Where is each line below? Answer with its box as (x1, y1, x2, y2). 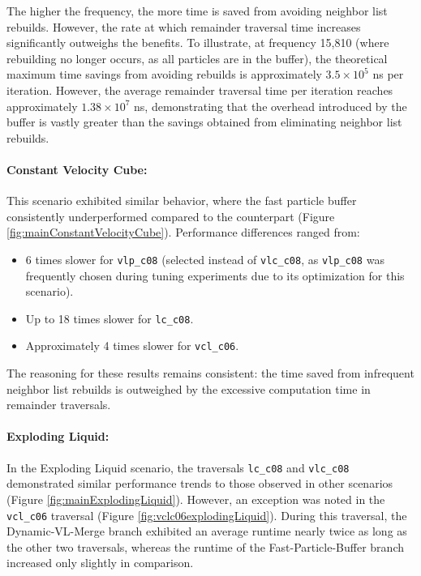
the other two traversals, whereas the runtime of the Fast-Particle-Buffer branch (6, 538, 404, 555)
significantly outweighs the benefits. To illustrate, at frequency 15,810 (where (6, 34, 389, 51)
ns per (372, 66, 404, 83)
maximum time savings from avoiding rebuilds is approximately (6, 66, 322, 83)
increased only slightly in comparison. (6, 554, 194, 571)
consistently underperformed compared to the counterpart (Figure (6, 207, 335, 224)
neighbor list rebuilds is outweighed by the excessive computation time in (6, 380, 371, 397)
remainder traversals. (6, 396, 111, 413)
